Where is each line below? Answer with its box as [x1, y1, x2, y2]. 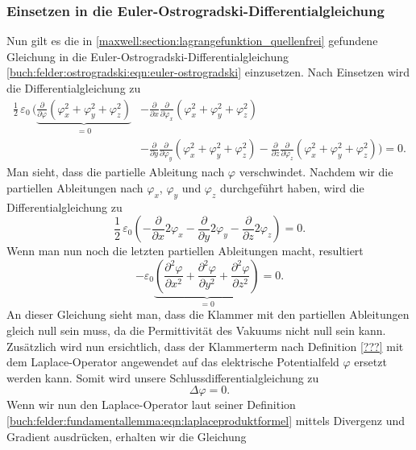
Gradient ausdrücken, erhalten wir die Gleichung [6, 427, 247, 444]
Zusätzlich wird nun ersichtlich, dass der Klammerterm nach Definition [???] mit [6, 337, 404, 354]
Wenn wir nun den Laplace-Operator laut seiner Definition [6, 396, 296, 413]
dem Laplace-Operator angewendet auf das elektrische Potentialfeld [6, 353, 339, 370]
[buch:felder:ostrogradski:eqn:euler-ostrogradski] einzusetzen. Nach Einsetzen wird [6, 64, 410, 81]
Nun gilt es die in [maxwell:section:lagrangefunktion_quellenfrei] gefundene [6, 32, 378, 49]
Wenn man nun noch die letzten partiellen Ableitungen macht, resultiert [6, 242, 364, 259]
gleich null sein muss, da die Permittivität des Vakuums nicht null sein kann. [6, 321, 386, 338]
